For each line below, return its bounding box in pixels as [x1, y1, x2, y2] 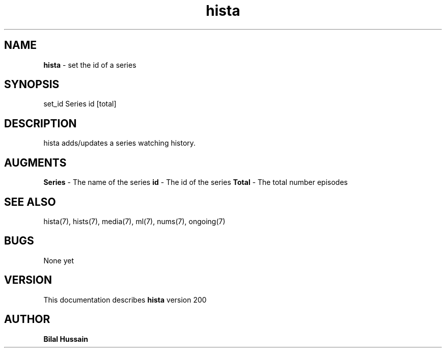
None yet [43, 256, 74, 265]
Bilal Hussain [43, 334, 88, 343]
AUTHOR [4, 313, 50, 326]
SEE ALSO [4, 195, 56, 208]
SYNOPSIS [4, 78, 60, 91]
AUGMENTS [4, 156, 67, 169]
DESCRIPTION [4, 117, 77, 130]
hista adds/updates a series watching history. [43, 139, 196, 148]
